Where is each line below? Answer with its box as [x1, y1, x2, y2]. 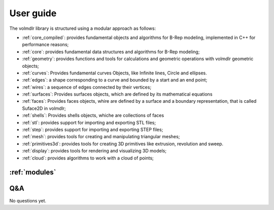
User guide [9, 8, 57, 19]
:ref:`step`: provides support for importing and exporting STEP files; [22, 127, 163, 133]
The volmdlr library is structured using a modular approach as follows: [9, 25, 156, 31]
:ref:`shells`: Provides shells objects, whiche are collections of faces [22, 112, 164, 118]
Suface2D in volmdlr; [22, 105, 66, 111]
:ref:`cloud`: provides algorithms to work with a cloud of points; [22, 155, 154, 161]
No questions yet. [9, 197, 47, 203]
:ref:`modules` [9, 168, 56, 177]
